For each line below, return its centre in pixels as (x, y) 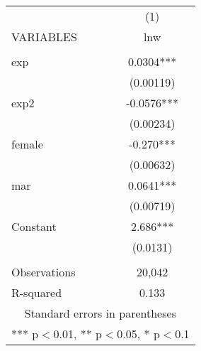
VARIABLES (44, 37)
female (27, 144)
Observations (44, 272)
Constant (34, 226)
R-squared (37, 292)
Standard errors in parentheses (100, 313)
